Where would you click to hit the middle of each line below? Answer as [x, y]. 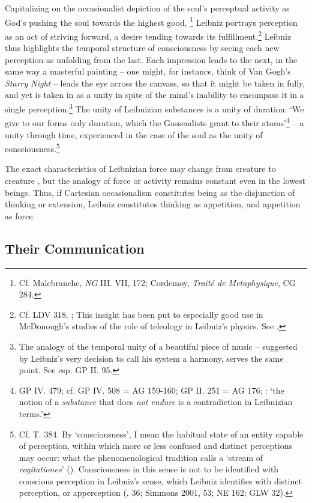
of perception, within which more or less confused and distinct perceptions [155, 446]
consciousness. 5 [32, 148]
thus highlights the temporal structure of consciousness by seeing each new [142, 48]
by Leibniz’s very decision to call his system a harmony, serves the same [151, 358]
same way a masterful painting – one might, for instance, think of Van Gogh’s [148, 71]
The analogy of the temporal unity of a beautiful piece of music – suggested [158, 346]
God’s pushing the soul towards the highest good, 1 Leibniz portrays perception [151, 21]
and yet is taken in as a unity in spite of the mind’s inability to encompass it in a [154, 95]
